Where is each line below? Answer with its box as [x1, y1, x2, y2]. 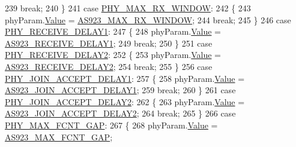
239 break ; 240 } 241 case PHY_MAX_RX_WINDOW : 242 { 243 [5, 2, 251, 14]
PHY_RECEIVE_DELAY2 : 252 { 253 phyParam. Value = [5, 48, 222, 61]
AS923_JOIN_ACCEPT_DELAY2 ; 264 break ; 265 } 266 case [5, 107, 236, 120]
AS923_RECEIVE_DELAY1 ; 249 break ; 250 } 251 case [5, 36, 213, 49]
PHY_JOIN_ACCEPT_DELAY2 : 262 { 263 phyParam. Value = [5, 95, 245, 108]
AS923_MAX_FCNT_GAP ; [5, 130, 113, 143]
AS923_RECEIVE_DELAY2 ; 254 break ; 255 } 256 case [5, 60, 213, 72]
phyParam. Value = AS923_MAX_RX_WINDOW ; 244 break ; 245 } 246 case [5, 13, 291, 26]
